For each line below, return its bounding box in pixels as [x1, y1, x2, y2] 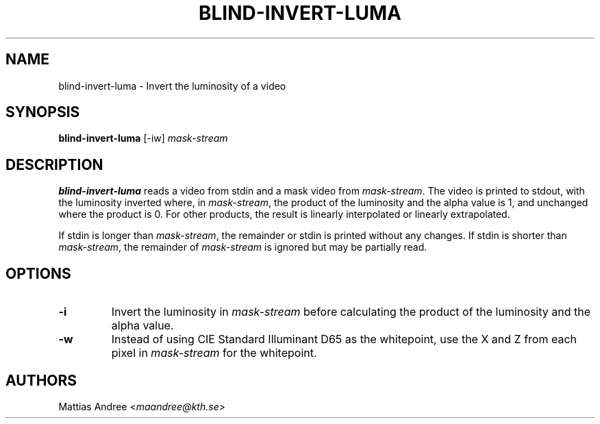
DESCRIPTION [5, 155, 103, 173]
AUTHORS [5, 371, 77, 389]
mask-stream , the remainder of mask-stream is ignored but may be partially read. [58, 241, 427, 253]
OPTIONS [5, 264, 71, 282]
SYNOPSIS [5, 103, 80, 121]
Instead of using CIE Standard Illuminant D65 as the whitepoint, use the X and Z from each [111, 332, 577, 347]
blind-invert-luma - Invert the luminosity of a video [58, 79, 286, 92]
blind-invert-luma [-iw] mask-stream [58, 132, 228, 145]
